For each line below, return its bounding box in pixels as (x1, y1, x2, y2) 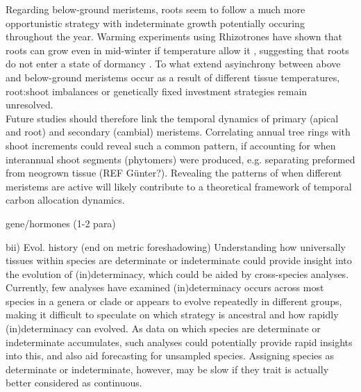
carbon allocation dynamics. (6, 193, 125, 207)
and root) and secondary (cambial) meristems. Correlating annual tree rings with (6, 124, 351, 139)
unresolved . (6, 97, 53, 112)
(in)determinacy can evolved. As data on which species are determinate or (6, 321, 321, 336)
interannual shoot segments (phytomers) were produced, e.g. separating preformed (6, 152, 355, 166)
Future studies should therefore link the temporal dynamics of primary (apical (6, 111, 339, 125)
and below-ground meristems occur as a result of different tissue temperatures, (6, 70, 340, 84)
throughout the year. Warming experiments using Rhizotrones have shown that (6, 29, 342, 44)
